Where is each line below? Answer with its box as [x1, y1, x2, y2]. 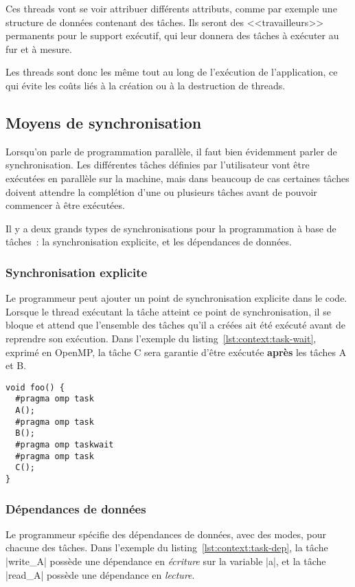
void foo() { [5, 382, 65, 392]
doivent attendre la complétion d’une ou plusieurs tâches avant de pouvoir [5, 184, 317, 199]
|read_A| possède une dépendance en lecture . [5, 567, 195, 582]
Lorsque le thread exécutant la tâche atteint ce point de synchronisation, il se [5, 304, 331, 318]
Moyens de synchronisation [5, 111, 202, 133]
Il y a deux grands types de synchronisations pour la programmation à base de [5, 221, 336, 235]
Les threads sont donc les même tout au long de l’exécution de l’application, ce [5, 65, 338, 79]
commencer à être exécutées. [5, 198, 125, 212]
